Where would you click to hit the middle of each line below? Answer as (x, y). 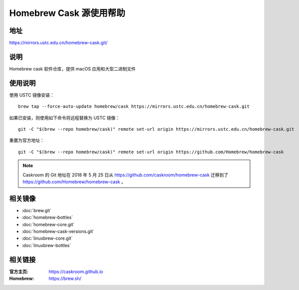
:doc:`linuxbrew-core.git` (47, 238)
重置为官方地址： (27, 140)
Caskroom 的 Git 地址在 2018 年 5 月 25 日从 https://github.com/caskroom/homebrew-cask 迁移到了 (126, 175)
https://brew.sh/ (65, 279)
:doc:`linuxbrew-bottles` (46, 245)
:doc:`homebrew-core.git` (48, 224)
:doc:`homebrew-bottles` (47, 218)
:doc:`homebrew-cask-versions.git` (58, 232)
